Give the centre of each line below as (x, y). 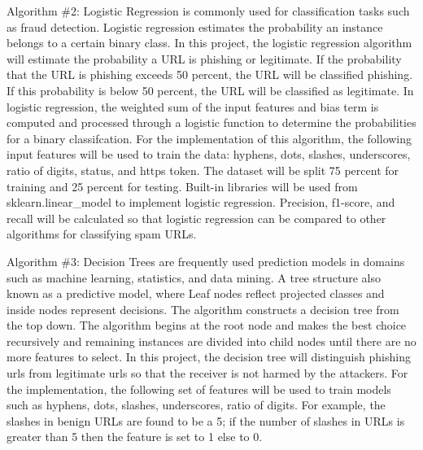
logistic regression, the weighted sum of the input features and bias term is (193, 106)
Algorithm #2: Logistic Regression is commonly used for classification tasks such (208, 11)
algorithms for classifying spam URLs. (102, 234)
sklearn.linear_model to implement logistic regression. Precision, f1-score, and (201, 202)
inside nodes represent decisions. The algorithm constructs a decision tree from (203, 309)
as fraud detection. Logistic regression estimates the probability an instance (195, 26)
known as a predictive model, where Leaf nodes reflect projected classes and (196, 293)
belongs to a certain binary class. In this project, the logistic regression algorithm (209, 43)
